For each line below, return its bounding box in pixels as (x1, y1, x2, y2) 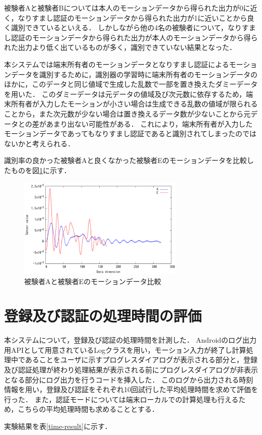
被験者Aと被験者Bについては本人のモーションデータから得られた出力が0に (4, 3, 250, 13)
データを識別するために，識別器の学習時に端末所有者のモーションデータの (11, 69, 258, 79)
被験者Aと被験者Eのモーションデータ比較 (24, 276, 161, 286)
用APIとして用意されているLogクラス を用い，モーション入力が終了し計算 (4, 344, 246, 355)
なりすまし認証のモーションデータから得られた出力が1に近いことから (18, 12, 247, 23)
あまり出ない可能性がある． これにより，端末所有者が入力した (46, 118, 253, 129)
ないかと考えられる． (4, 138, 75, 148)
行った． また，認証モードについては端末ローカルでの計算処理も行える (4, 394, 239, 404)
